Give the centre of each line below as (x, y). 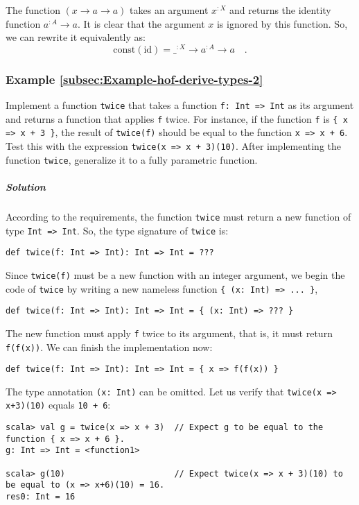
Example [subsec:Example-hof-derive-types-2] (134, 79)
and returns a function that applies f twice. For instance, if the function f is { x (177, 118)
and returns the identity (280, 10)
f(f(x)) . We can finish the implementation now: (109, 346)
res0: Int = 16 (41, 497)
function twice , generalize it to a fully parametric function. (132, 159)
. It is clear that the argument (141, 23)
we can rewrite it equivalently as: (76, 37)
